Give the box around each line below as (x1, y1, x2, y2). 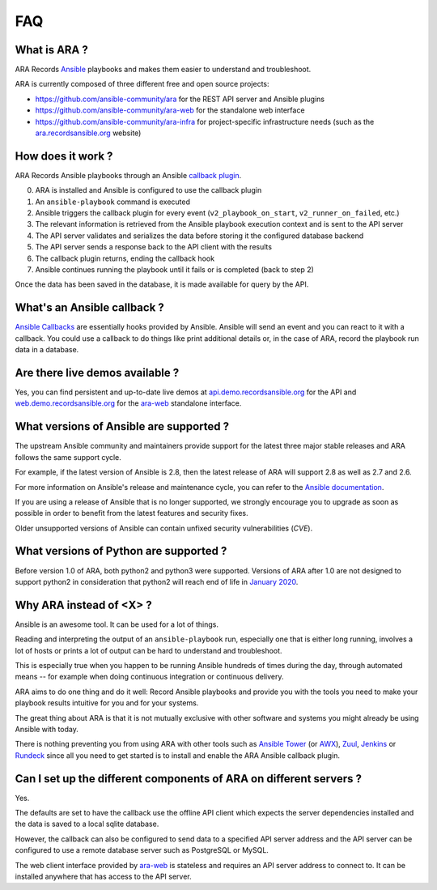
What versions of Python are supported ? (15, 544, 227, 558)
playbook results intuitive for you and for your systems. (15, 698, 199, 708)
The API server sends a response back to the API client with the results (35, 242, 273, 252)
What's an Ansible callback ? (15, 300, 165, 315)
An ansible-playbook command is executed (35, 197, 190, 207)
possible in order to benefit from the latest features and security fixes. (15, 509, 248, 518)
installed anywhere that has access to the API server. (15, 871, 192, 882)
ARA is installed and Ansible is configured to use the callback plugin (35, 185, 262, 195)
